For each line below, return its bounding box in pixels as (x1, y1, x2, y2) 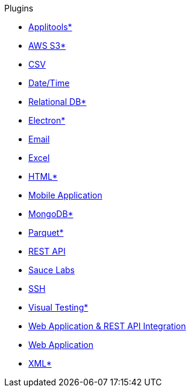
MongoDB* (28, 209, 74, 219)
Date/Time (28, 78, 70, 88)
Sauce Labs (28, 265, 75, 275)
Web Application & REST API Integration (28, 321, 186, 331)
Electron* (28, 115, 66, 125)
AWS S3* (28, 40, 66, 51)
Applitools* (28, 22, 72, 32)
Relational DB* (28, 96, 87, 107)
